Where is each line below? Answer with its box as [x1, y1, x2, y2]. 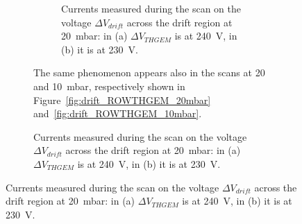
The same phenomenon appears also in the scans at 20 [33, 65, 265, 80]
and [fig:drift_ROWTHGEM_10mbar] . [33, 106, 202, 121]
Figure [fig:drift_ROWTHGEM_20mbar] [33, 92, 211, 107]
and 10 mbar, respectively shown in [33, 78, 185, 93]
